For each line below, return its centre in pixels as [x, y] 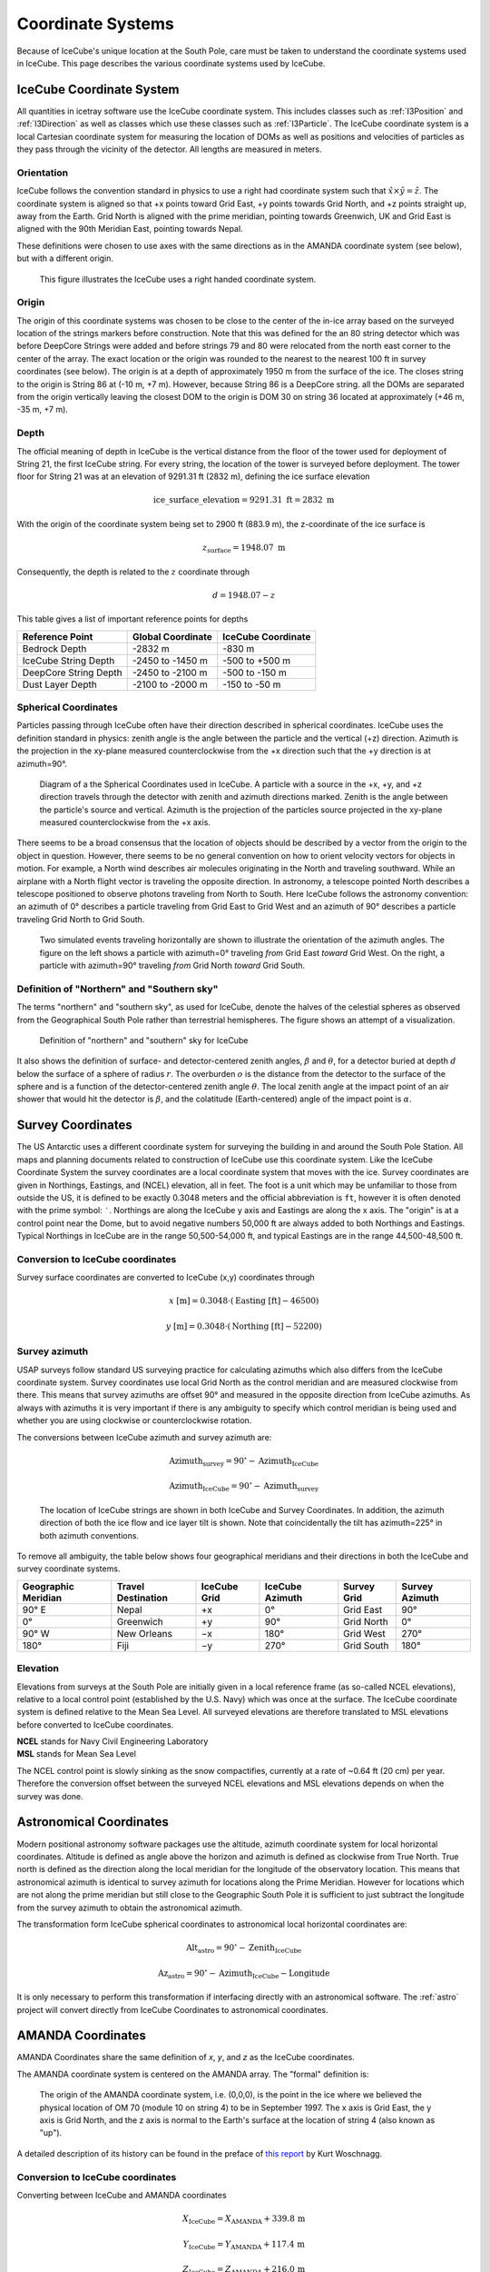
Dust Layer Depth [59, 684]
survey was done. [50, 1796]
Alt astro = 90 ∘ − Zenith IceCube [244, 1948]
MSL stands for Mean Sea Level [76, 1754]
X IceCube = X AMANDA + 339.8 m [244, 2220]
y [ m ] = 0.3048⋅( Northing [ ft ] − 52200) [244, 1326]
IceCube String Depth [69, 661]
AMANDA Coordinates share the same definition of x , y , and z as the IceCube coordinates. [186, 2058]
